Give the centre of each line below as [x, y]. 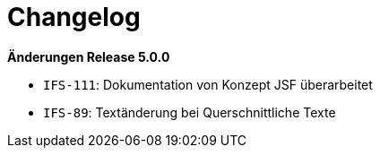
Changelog [74, 17]
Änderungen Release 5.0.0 [89, 56]
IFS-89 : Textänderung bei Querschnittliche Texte [190, 112]
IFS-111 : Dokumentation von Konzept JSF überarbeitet [208, 84]
